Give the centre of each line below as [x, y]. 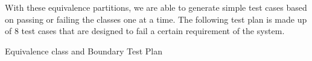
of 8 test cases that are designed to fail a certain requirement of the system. [145, 31]
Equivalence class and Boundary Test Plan [84, 51]
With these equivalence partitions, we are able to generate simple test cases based [156, 7]
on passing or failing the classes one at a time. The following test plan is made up [156, 19]
